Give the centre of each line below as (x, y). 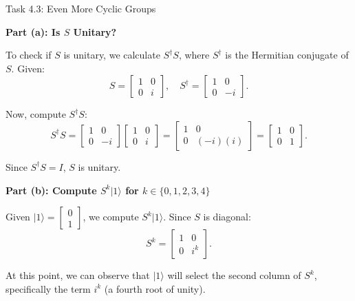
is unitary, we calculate (112, 55)
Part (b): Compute (51, 190)
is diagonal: (227, 217)
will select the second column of (234, 275)
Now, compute (36, 114)
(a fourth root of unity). (155, 288)
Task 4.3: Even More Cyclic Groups (81, 8)
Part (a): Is (33, 31)
